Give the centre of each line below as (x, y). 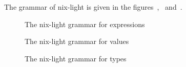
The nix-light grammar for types (76, 58)
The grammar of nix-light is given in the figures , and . (93, 7)
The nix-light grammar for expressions (85, 24)
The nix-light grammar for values (77, 41)
